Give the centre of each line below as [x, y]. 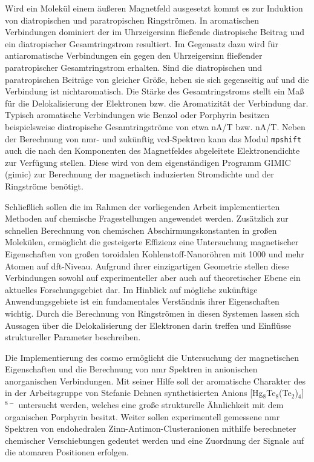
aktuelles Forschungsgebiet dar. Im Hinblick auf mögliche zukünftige [131, 289]
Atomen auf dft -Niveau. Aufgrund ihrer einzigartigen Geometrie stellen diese [147, 266]
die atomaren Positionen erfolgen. [67, 452]
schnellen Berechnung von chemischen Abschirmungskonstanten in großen [141, 230]
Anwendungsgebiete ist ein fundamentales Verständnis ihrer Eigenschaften [142, 301]
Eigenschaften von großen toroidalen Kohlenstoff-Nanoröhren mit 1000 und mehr [155, 253]
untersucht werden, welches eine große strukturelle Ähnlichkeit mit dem [151, 405]
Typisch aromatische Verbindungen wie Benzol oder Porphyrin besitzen [137, 115]
